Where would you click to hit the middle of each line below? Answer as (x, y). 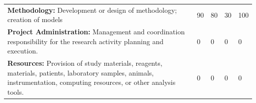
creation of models (35, 19)
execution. (23, 51)
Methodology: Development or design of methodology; (92, 10)
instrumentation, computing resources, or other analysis (92, 82)
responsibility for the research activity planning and (85, 41)
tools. (16, 92)
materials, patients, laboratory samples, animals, (81, 72)
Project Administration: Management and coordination (96, 32)
